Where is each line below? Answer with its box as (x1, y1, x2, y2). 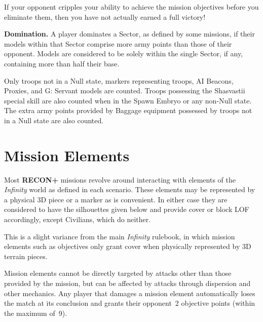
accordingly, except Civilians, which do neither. (4, 214, 151, 225)
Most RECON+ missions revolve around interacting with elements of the (4, 174, 236, 185)
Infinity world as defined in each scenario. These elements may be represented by (4, 184, 255, 195)
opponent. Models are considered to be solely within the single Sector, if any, (4, 48, 243, 59)
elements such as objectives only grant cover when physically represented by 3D (4, 241, 251, 252)
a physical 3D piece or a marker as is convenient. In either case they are (4, 194, 228, 204)
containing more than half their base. (4, 58, 120, 68)
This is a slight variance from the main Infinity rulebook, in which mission (4, 231, 235, 241)
